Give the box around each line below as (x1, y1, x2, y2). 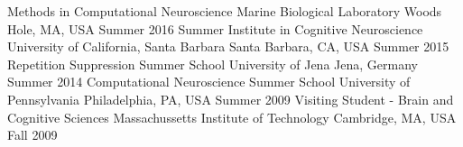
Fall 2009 (7, 125, 58, 144)
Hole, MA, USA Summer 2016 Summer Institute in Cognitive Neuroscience (7, 19, 423, 38)
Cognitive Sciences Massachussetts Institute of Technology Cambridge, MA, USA (7, 107, 457, 126)
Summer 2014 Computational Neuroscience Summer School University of (7, 72, 411, 91)
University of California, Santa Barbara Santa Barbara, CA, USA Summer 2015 (7, 37, 449, 56)
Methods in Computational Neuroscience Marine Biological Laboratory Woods (7, 2, 442, 20)
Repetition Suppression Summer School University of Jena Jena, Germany (7, 54, 418, 73)
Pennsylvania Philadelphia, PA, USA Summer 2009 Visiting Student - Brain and (7, 89, 454, 108)
